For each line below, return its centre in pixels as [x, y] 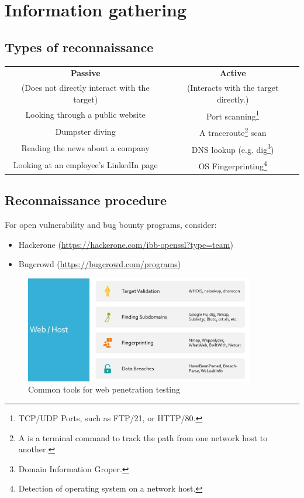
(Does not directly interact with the [85, 88]
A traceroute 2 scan [233, 132]
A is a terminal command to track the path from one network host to [143, 437]
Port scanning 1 [233, 115]
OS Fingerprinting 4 [233, 165]
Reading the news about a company [85, 148]
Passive [85, 73]
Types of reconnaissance [79, 47]
